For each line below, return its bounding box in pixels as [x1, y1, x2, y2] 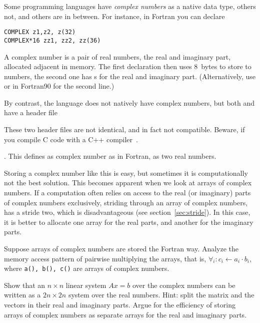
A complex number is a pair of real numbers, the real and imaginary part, [4, 51, 231, 62]
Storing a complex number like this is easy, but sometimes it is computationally [4, 167, 248, 178]
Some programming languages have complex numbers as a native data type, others [4, 1, 256, 11]
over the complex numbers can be [132, 279, 235, 290]
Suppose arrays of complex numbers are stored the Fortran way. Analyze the [4, 243, 238, 253]
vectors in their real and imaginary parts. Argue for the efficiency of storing [4, 299, 235, 310]
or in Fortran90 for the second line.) [4, 81, 114, 91]
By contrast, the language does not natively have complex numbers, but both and [4, 97, 255, 108]
